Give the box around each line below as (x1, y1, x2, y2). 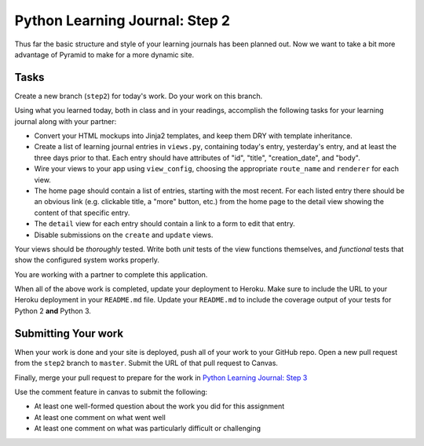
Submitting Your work (14, 327, 124, 340)
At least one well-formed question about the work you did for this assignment (34, 401, 285, 411)
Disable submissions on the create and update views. (34, 230, 214, 239)
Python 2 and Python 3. (14, 306, 92, 316)
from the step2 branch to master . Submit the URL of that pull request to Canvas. (14, 358, 279, 368)
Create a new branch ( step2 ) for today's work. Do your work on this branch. (14, 91, 263, 101)
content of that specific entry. (34, 208, 130, 218)
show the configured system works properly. (14, 255, 160, 265)
